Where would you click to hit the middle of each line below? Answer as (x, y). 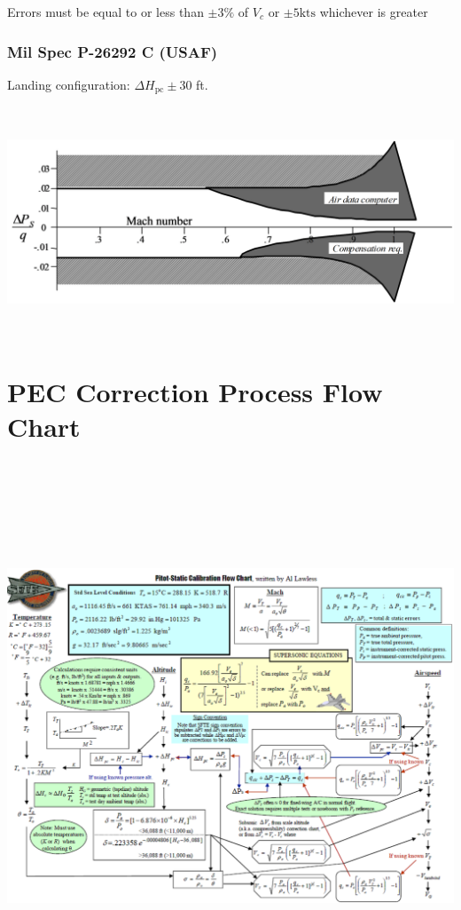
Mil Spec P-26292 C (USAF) (113, 51)
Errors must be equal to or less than (105, 12)
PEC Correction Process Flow (195, 392)
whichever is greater (374, 12)
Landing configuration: (69, 84)
